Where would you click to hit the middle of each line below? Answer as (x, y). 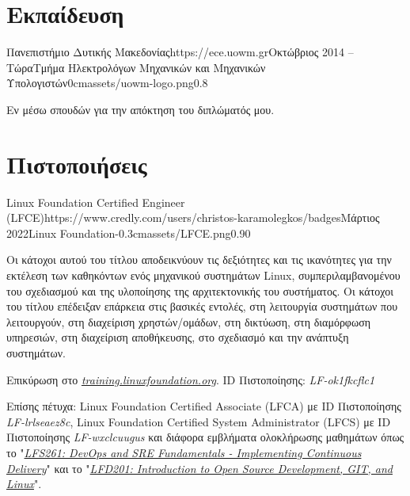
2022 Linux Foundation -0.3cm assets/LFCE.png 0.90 (129, 233)
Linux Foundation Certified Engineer (96, 202)
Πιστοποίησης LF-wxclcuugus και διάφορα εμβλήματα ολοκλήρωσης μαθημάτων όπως (205, 437)
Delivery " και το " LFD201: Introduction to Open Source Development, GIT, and (199, 468)
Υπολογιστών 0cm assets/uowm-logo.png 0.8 (107, 83)
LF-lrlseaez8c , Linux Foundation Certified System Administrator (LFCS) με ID (199, 421)
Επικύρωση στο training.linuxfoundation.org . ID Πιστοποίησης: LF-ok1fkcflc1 (191, 379)
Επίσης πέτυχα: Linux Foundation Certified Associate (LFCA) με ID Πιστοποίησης (204, 406)
